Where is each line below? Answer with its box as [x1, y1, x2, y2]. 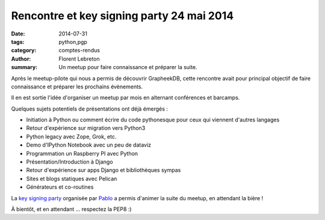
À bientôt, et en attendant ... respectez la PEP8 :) [11, 205, 132, 213]
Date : [11, 30, 25, 37]
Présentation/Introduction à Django [26, 158, 114, 165]
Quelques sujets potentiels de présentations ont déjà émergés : [11, 105, 169, 112]
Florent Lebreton [58, 55, 100, 63]
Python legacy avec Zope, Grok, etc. [26, 133, 117, 140]
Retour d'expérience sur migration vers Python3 [26, 124, 146, 132]
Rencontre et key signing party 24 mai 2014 [11, 9, 234, 22]
